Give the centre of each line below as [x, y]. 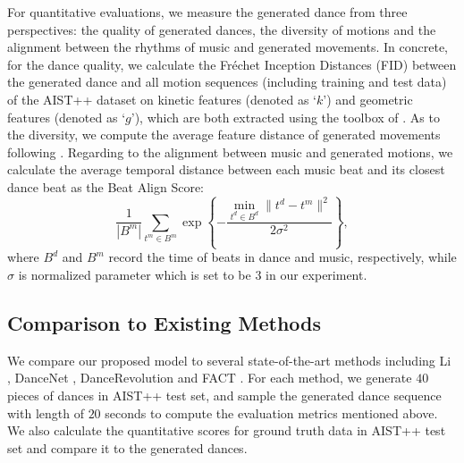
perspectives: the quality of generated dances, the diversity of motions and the [222, 29]
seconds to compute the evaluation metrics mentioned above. [271, 412]
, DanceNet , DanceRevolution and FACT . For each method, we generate [210, 378]
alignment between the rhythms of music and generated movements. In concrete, [228, 47]
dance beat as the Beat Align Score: [106, 186]
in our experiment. [316, 275]
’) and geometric [368, 99]
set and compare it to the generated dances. [127, 447]
